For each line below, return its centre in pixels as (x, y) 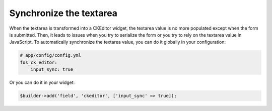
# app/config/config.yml (51, 55)
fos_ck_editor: (39, 62)
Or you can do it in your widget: (42, 82)
